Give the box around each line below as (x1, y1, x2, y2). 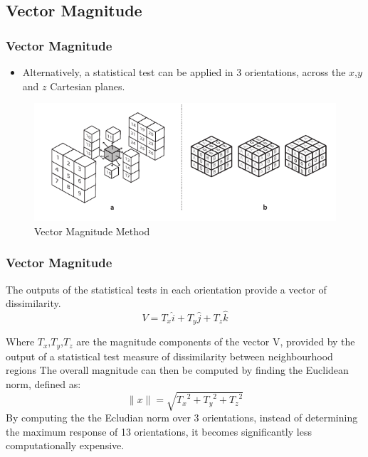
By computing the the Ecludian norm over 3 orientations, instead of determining (6, 410, 358, 425)
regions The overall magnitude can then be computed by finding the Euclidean (6, 362, 349, 377)
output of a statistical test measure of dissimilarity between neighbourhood (6, 348, 333, 363)
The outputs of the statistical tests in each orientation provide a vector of (6, 281, 327, 296)
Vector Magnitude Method (34, 223, 150, 238)
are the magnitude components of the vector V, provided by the (76, 334, 355, 349)
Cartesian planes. (50, 78, 125, 93)
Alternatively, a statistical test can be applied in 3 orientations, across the (22, 65, 346, 79)
